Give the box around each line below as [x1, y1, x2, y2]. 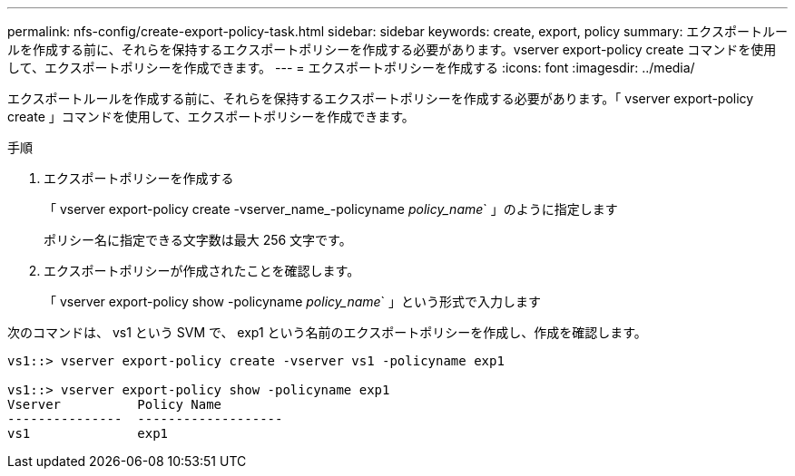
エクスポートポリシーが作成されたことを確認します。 [44, 263, 360, 278]
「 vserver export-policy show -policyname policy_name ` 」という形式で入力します [44, 294, 542, 309]
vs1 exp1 [7, 426, 169, 441]
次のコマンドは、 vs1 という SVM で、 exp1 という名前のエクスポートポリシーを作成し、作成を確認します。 [7, 325, 647, 340]
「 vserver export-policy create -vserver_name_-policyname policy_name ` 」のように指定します [44, 201, 618, 217]
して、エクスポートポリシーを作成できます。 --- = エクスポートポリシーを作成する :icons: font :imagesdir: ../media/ [7, 60, 695, 75]
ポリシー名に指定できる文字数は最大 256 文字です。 [44, 232, 352, 248]
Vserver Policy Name [7, 397, 222, 412]
